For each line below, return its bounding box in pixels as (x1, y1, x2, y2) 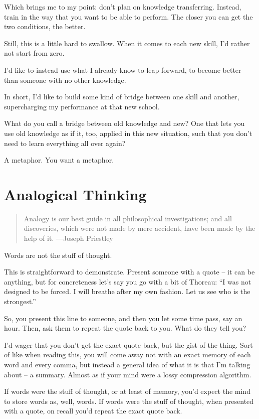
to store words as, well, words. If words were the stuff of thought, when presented (4, 395, 254, 406)
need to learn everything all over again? (4, 137, 126, 148)
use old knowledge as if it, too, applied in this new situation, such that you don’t (4, 127, 252, 138)
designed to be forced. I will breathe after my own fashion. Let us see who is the (4, 286, 250, 297)
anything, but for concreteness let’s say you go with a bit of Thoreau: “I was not (4, 276, 251, 287)
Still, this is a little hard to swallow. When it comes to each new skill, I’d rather (4, 38, 250, 48)
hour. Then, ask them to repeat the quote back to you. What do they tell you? (4, 323, 246, 333)
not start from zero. (4, 48, 65, 58)
